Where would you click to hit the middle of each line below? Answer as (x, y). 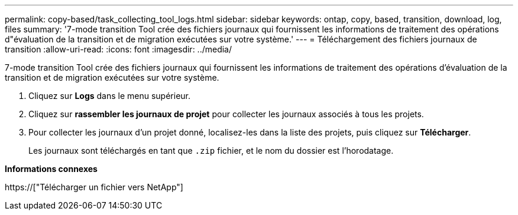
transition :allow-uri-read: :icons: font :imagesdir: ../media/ (119, 49)
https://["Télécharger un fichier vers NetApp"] (94, 187)
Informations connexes (51, 169)
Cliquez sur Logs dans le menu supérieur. (110, 96)
